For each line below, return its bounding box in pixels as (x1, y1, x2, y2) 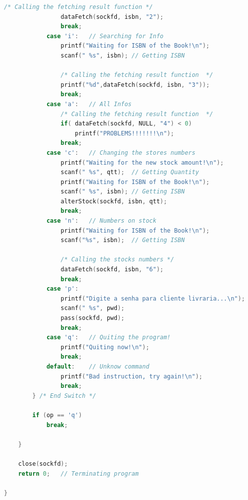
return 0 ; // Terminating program (18, 470, 139, 477)
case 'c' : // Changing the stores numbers (46, 149, 196, 156)
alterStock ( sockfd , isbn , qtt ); (60, 197, 167, 205)
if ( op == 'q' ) (32, 411, 82, 419)
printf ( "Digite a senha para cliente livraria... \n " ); (60, 295, 245, 302)
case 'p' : (46, 285, 79, 293)
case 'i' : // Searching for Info (46, 32, 164, 40)
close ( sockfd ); (18, 460, 68, 467)
